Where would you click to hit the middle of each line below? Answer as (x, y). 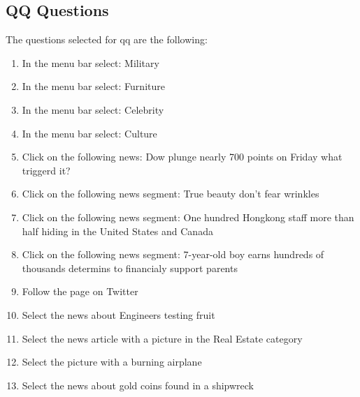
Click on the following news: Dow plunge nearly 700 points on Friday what (182, 157)
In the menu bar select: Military (91, 62)
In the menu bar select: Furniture (93, 86)
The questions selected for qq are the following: (107, 39)
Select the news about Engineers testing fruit (118, 314)
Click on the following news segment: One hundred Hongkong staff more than (188, 217)
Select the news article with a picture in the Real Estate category (162, 338)
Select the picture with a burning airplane (112, 362)
